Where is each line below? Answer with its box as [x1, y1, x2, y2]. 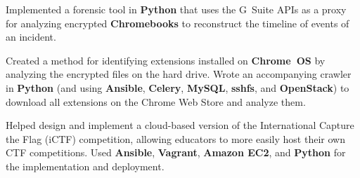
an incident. [6, 29, 56, 44]
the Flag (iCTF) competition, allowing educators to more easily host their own [6, 131, 345, 146]
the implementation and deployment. [6, 158, 165, 173]
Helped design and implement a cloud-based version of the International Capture [6, 118, 354, 132]
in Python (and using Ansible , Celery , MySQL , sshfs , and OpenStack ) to [6, 80, 349, 95]
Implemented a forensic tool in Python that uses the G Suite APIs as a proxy [6, 2, 347, 16]
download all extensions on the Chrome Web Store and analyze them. [6, 94, 306, 109]
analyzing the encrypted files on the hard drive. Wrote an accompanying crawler [6, 67, 352, 81]
